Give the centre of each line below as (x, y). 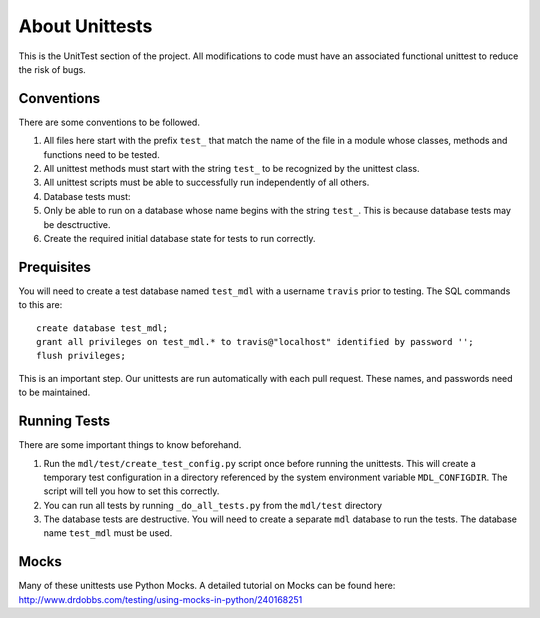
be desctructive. (77, 224)
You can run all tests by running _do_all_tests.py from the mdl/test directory (213, 505)
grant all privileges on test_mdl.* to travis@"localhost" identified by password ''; (255, 342)
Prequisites (55, 266)
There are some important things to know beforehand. (130, 445)
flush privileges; (81, 356)
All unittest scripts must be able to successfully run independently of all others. (206, 182)
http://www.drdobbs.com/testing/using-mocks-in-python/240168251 (160, 599)
